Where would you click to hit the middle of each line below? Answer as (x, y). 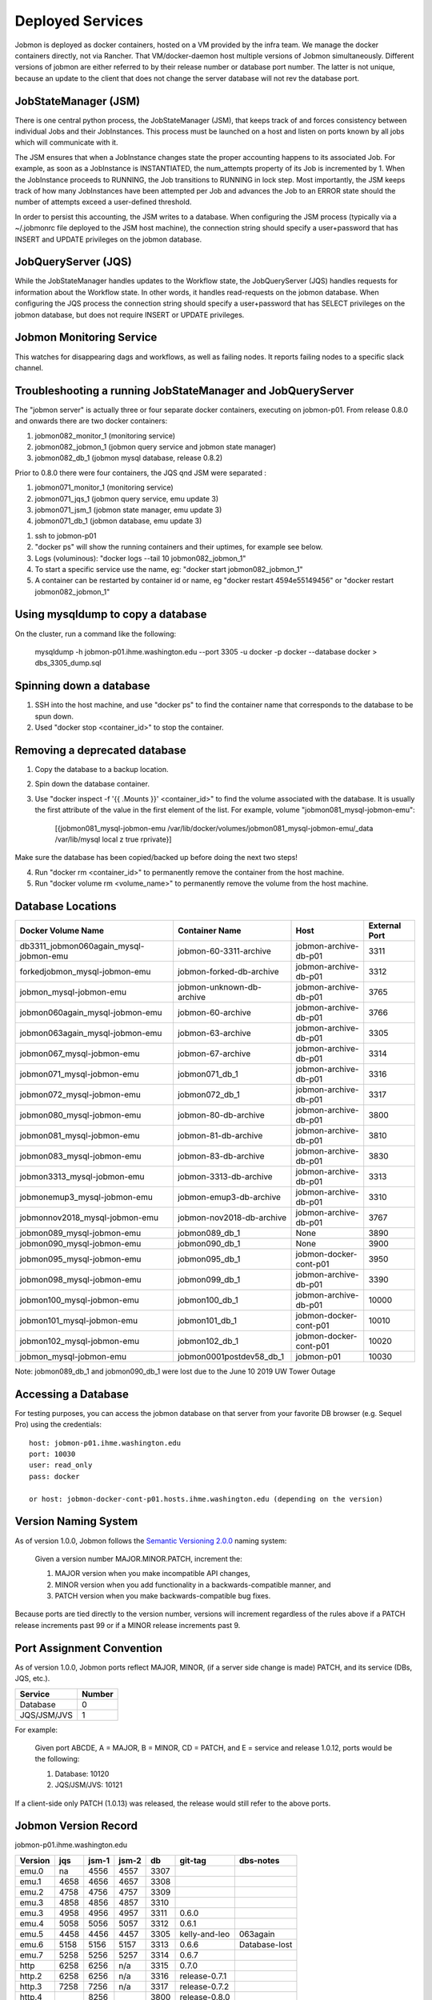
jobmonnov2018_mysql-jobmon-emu (89, 1218)
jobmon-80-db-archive (221, 1114)
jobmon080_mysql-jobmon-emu (80, 1114)
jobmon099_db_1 (209, 1279)
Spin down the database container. (92, 784)
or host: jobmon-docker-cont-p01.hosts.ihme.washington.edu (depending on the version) (206, 1499)
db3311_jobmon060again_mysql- (82, 946)
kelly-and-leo (205, 1934)
